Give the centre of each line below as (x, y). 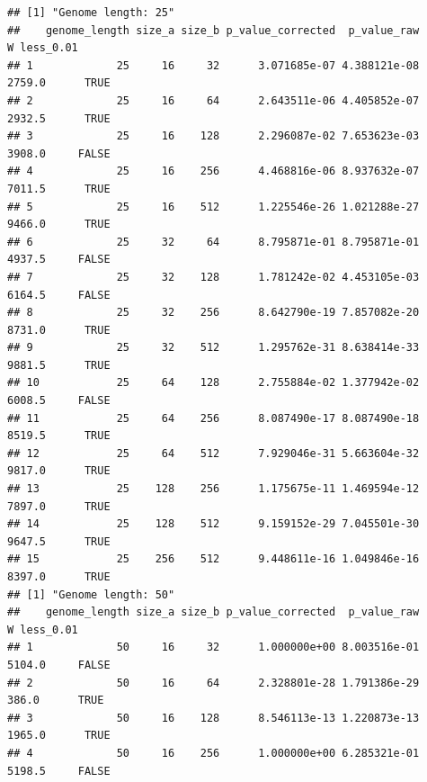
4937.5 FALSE (59, 260)
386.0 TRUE (56, 701)
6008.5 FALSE (59, 401)
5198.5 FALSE (59, 771)
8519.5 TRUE (59, 436)
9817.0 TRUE (59, 471)
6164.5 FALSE (59, 295)
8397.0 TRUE (59, 577)
